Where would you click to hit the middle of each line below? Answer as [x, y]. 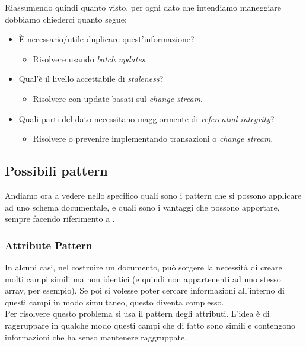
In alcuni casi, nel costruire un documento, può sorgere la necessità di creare [144, 267]
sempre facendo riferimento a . [60, 219]
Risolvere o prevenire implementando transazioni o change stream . [153, 139]
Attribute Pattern [49, 245]
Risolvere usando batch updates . [90, 58]
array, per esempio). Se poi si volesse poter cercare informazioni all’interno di [145, 290]
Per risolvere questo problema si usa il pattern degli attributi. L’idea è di [137, 313]
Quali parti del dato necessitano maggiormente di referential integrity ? [146, 118]
